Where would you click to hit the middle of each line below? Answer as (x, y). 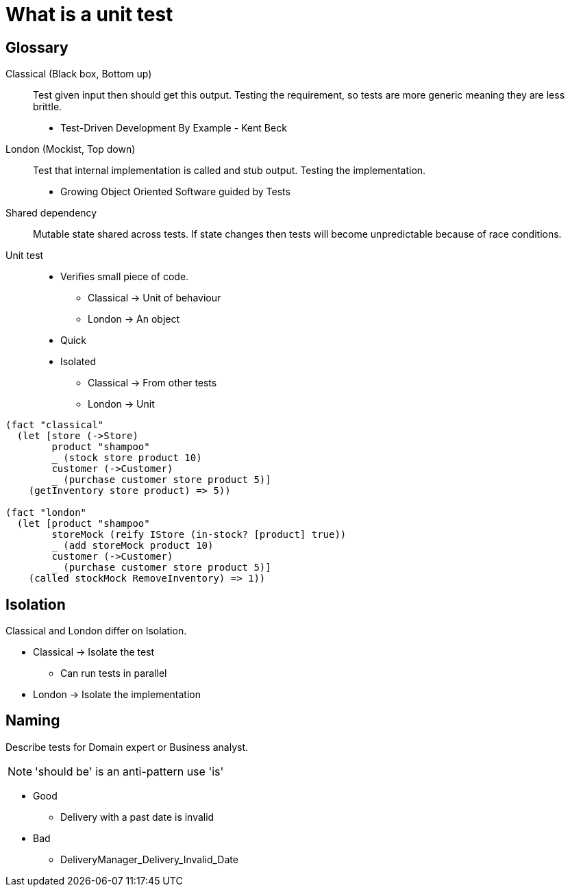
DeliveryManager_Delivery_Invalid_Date (149, 859)
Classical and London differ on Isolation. (96, 631)
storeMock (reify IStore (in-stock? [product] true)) (199, 535)
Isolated (78, 362)
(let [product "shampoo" (83, 524)
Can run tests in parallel (114, 673)
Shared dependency (51, 213)
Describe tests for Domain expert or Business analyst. (127, 747)
